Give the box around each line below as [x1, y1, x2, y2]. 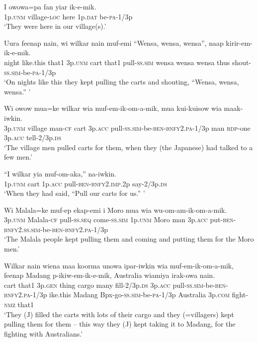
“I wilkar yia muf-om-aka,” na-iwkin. [4, 168, 116, 178]
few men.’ [4, 152, 32, 162]
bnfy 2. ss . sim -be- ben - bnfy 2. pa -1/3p [4, 224, 108, 234]
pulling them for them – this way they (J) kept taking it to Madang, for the [4, 319, 236, 329]
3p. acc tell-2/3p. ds [4, 132, 62, 143]
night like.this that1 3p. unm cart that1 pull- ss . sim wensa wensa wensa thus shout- [4, 57, 252, 67]
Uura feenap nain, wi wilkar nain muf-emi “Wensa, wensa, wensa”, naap [4, 37, 224, 48]
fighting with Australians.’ [4, 328, 83, 339]
